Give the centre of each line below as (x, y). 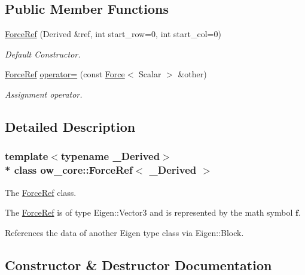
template (27, 156)
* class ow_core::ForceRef (69, 170)
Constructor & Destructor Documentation (138, 265)
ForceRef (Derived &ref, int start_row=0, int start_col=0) (113, 34)
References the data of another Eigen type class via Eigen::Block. (124, 232)
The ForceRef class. (41, 192)
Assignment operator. (44, 94)
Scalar (150, 74)
